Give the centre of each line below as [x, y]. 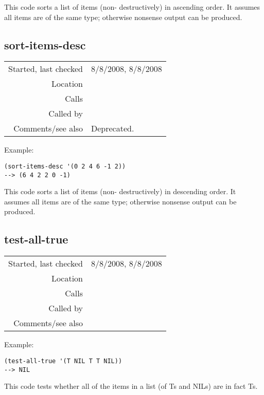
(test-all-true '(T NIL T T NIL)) [63, 361]
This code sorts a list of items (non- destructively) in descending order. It [120, 191]
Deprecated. [113, 128]
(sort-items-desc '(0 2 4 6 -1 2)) [65, 166]
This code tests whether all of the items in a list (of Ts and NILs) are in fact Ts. [131, 386]
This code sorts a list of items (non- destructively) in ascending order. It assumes [132, 7]
